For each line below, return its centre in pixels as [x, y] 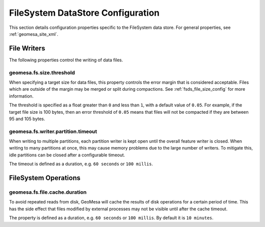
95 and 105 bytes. [27, 119]
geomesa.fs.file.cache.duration [48, 192]
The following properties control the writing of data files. [66, 60]
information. [21, 96]
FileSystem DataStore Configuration [84, 13]
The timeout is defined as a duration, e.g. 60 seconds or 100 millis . [81, 164]
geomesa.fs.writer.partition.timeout [53, 131]
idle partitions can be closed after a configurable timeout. [67, 155]
